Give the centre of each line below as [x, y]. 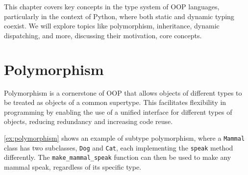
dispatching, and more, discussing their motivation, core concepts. [103, 35]
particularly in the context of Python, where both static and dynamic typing [119, 16]
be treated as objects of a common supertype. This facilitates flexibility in [115, 102]
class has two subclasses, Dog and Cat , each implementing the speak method [119, 147]
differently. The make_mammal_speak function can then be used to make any [118, 157]
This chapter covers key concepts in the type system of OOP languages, [112, 6]
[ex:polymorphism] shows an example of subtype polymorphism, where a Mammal [124, 137]
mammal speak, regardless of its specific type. [73, 166]
